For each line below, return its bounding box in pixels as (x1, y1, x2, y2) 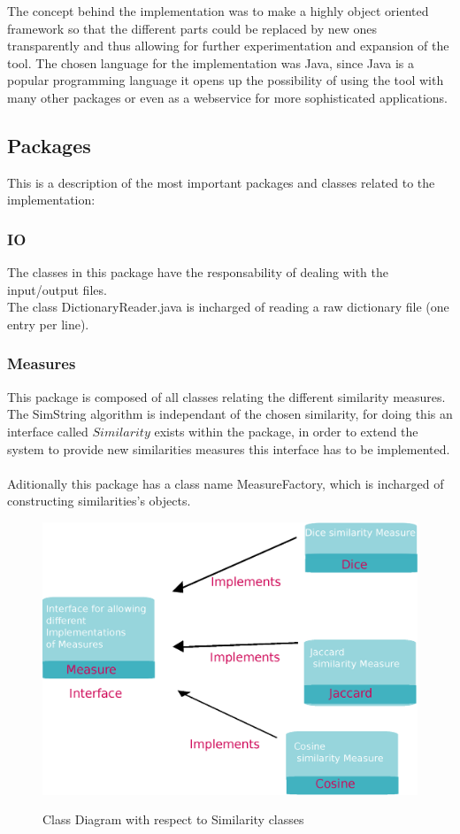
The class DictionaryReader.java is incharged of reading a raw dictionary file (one (7, 297, 449, 316)
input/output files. (7, 280, 107, 298)
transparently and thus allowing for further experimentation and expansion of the (7, 36, 449, 55)
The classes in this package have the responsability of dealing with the (7, 263, 388, 282)
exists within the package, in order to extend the (154, 421, 418, 440)
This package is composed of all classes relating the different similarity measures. (7, 387, 446, 405)
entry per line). (7, 314, 89, 333)
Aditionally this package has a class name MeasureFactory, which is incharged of (7, 474, 444, 492)
